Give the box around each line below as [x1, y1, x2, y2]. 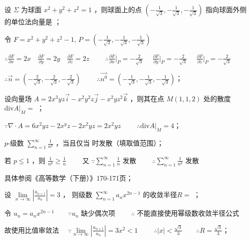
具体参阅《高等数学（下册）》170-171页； [4, 172, 133, 183]
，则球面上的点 [94, 4, 142, 14]
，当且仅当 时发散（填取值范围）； [56, 138, 164, 148]
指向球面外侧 [205, 4, 247, 14]
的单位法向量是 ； [4, 17, 61, 26]
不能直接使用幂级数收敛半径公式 [136, 208, 239, 218]
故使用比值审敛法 [4, 224, 59, 235]
